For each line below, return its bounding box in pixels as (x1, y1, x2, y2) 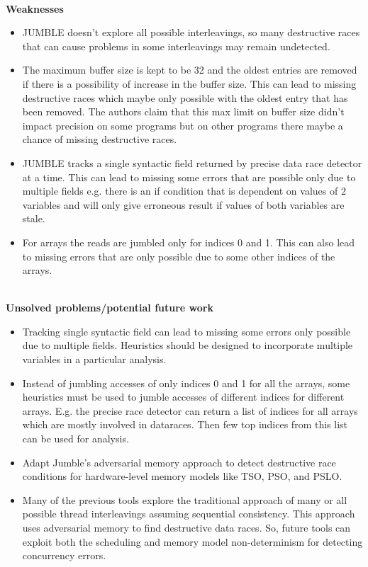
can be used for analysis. (22, 431, 129, 446)
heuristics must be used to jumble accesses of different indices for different (22, 389, 345, 404)
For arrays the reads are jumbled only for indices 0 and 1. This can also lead (22, 234, 355, 249)
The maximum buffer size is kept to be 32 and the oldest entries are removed (22, 62, 357, 77)
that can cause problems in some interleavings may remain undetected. (22, 38, 330, 53)
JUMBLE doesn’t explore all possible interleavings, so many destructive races (22, 25, 360, 40)
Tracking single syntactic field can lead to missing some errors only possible (22, 323, 351, 338)
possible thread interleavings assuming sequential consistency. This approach (22, 506, 355, 521)
